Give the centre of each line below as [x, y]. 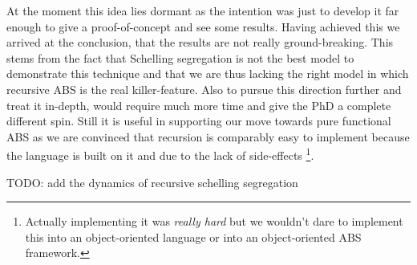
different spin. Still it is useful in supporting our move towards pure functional [199, 121]
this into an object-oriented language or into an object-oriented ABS [193, 236]
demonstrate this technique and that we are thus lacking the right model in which [208, 73]
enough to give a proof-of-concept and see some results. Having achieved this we [203, 26]
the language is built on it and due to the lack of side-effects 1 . [160, 154]
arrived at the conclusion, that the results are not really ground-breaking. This [200, 42]
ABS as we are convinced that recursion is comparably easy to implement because [208, 136]
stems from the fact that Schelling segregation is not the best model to [180, 57]
